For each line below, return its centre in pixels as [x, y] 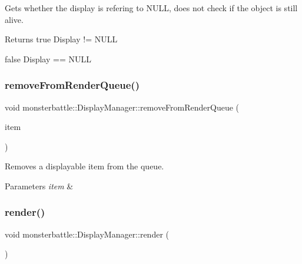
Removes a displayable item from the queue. [84, 166]
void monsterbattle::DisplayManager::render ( [87, 234]
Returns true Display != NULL [61, 39]
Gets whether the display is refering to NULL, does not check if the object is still [151, 8]
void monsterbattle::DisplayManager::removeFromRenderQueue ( [122, 107]
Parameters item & [39, 186]
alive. [14, 19]
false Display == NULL [48, 59]
